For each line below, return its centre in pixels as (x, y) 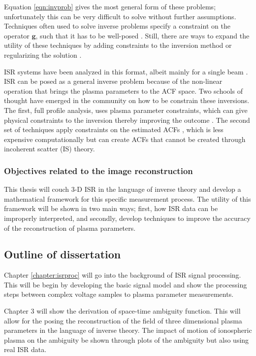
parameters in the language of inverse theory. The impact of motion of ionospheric (128, 330)
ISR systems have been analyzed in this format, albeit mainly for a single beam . (126, 71)
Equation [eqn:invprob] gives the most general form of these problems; (110, 6)
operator (17, 35)
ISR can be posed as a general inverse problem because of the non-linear (113, 81)
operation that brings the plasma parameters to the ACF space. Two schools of (123, 90)
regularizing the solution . (43, 54)
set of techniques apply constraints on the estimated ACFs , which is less (114, 129)
